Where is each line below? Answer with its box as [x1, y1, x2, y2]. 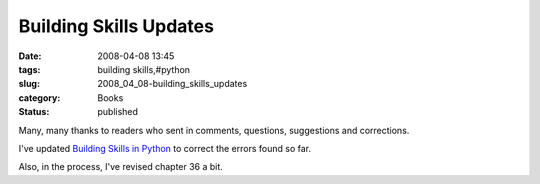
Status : [18, 106, 50, 118]
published [97, 106, 139, 118]
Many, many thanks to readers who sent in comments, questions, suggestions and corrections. [18, 124, 410, 136]
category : [18, 91, 61, 104]
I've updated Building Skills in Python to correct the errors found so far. [18, 142, 312, 154]
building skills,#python [97, 63, 190, 75]
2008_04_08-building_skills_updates [97, 78, 248, 90]
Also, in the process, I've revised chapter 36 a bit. [18, 161, 224, 173]
